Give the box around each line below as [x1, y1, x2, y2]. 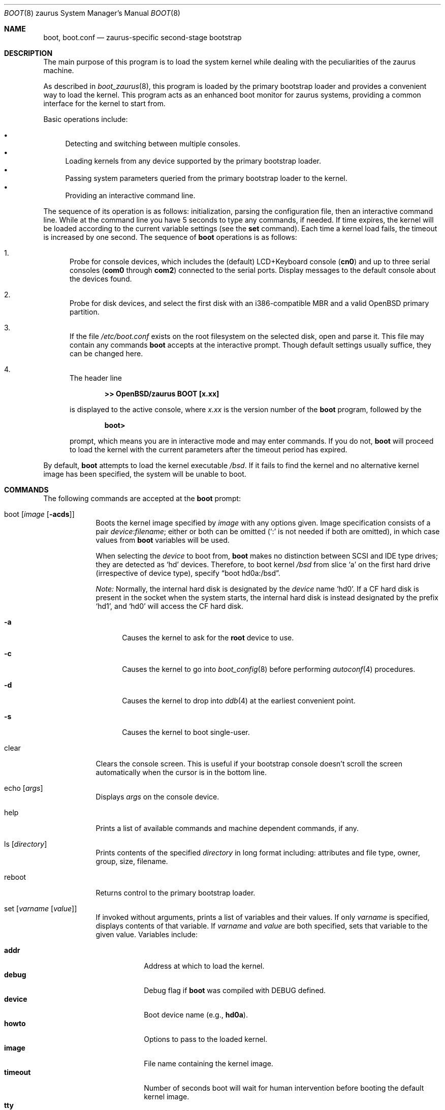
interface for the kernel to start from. [43, 99, 166, 108]
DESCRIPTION [4, 49, 53, 57]
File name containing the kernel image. [144, 1059, 273, 1068]
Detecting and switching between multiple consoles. [65, 139, 240, 148]
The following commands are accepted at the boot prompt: [43, 494, 241, 503]
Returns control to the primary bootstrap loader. [96, 888, 256, 897]
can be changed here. [70, 349, 143, 358]
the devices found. [70, 274, 132, 283]
